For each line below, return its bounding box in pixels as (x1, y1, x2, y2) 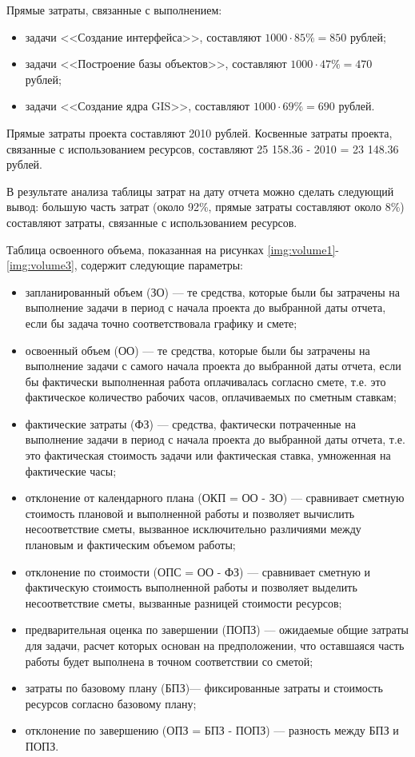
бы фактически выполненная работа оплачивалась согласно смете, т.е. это (25, 373, 386, 389)
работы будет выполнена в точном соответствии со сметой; (25, 652, 313, 669)
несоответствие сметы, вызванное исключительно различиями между (25, 520, 361, 537)
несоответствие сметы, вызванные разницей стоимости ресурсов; (25, 594, 342, 611)
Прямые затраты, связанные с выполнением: (6, 2, 222, 18)
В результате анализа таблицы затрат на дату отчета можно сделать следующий (6, 182, 394, 199)
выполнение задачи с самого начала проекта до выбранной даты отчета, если (25, 357, 401, 374)
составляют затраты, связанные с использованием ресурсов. (6, 213, 297, 230)
